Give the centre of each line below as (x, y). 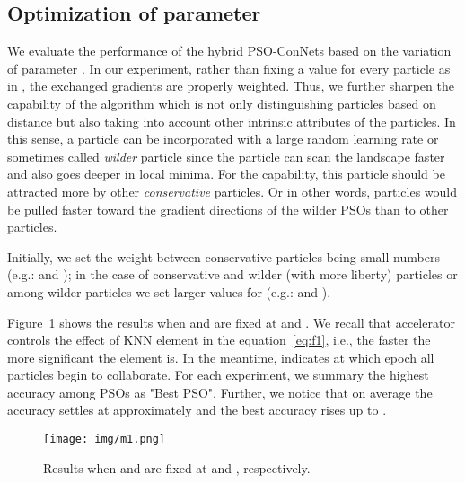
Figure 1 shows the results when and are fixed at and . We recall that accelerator (231, 322)
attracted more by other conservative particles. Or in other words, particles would (232, 191)
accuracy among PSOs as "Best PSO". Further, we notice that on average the (220, 392)
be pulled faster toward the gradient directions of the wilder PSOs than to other (228, 209)
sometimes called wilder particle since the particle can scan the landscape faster (226, 156)
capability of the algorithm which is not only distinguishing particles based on (222, 103)
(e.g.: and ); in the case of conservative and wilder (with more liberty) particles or (232, 274)
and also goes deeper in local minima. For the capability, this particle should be (226, 174)
